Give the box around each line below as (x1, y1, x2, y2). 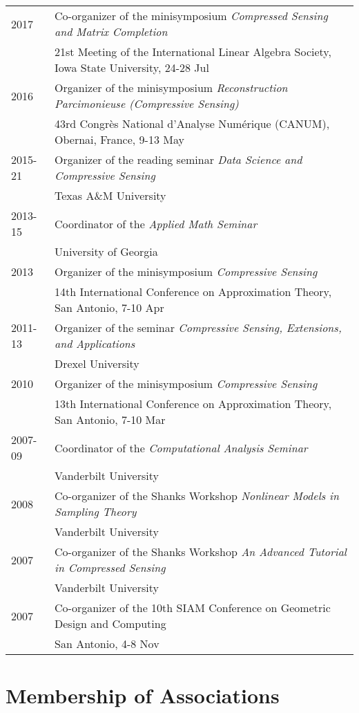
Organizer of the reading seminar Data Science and (55, 151, 302, 167)
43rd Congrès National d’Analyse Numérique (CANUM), (55, 115, 330, 131)
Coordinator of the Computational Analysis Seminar (55, 439, 308, 456)
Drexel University (55, 355, 139, 371)
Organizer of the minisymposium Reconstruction (55, 80, 288, 95)
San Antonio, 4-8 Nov (55, 636, 159, 651)
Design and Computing (55, 615, 166, 631)
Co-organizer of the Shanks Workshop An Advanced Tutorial (55, 544, 347, 559)
